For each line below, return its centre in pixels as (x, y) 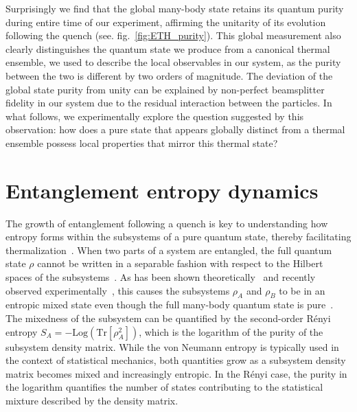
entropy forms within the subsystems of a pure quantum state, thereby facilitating (178, 237)
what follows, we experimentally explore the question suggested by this (155, 116)
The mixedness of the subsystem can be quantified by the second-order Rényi (168, 318)
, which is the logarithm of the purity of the (231, 331)
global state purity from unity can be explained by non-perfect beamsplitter (165, 89)
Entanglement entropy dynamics (162, 190)
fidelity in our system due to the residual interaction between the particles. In (169, 103)
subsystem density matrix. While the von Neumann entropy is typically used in (172, 346)
